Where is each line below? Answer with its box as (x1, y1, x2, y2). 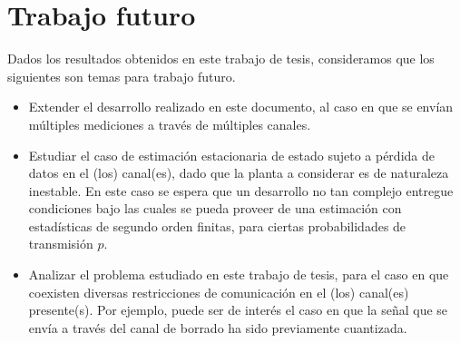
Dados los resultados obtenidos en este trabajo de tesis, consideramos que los (7, 49, 435, 68)
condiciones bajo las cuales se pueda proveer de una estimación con (28, 199, 402, 218)
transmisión (28, 234, 93, 253)
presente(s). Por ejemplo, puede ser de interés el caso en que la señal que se (28, 300, 448, 319)
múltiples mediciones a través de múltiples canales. (28, 114, 311, 133)
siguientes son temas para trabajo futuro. (7, 66, 236, 85)
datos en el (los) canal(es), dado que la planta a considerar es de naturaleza (28, 163, 449, 182)
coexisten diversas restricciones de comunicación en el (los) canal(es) (28, 282, 409, 301)
